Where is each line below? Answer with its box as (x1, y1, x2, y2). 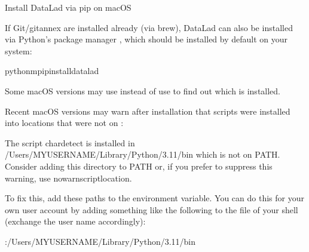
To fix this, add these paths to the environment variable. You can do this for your (5, 192, 304, 204)
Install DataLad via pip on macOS (5, 1, 131, 13)
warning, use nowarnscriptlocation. (5, 171, 132, 184)
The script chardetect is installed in (5, 136, 135, 149)
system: (5, 44, 32, 57)
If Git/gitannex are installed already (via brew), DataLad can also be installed (5, 21, 293, 33)
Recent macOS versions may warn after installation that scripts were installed (5, 105, 290, 117)
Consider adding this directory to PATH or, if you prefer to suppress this (5, 159, 273, 172)
